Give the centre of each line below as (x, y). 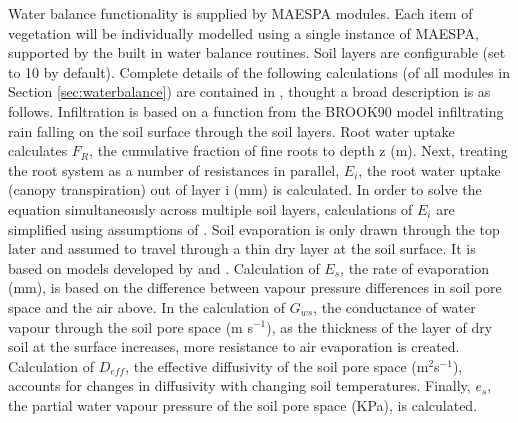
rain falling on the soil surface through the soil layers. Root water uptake (231, 130)
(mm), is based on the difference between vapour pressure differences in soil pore (255, 287)
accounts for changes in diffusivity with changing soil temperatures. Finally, (239, 385)
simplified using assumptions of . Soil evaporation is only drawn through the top (254, 228)
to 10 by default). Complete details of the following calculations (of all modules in (259, 71)
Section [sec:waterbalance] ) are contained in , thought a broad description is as (249, 91)
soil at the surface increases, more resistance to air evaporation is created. (234, 346)
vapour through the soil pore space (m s (130, 326)
